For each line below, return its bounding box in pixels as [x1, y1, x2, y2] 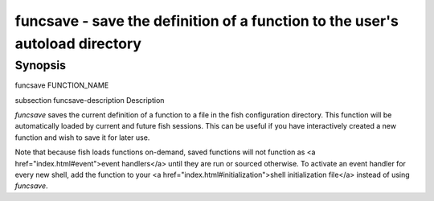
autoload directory [14, 35, 142, 52]
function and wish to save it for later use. [14, 133, 150, 142]
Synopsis [14, 58, 67, 72]
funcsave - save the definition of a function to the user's [14, 12, 399, 30]
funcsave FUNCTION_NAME [14, 80, 109, 90]
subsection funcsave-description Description [14, 95, 165, 105]
